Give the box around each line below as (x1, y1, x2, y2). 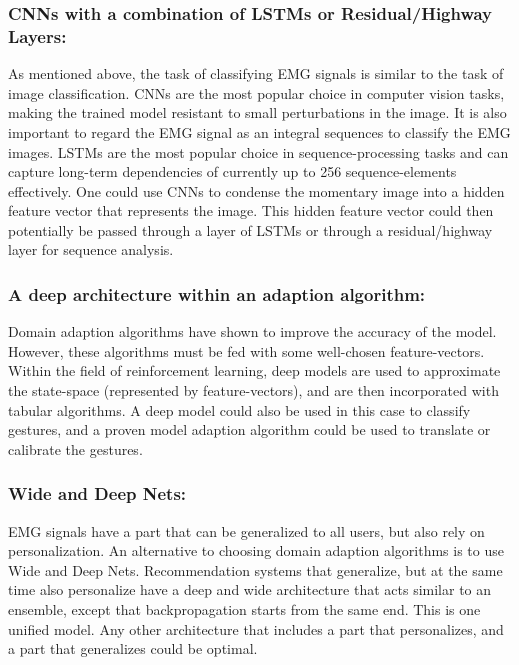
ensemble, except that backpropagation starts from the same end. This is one (8, 599, 481, 620)
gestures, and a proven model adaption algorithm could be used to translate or (8, 419, 491, 440)
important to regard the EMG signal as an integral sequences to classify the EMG (8, 121, 511, 142)
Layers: (8, 23, 67, 48)
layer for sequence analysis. (8, 239, 174, 260)
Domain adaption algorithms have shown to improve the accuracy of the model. (8, 321, 497, 342)
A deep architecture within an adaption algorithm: (8, 282, 426, 306)
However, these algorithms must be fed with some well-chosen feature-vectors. (8, 340, 485, 361)
